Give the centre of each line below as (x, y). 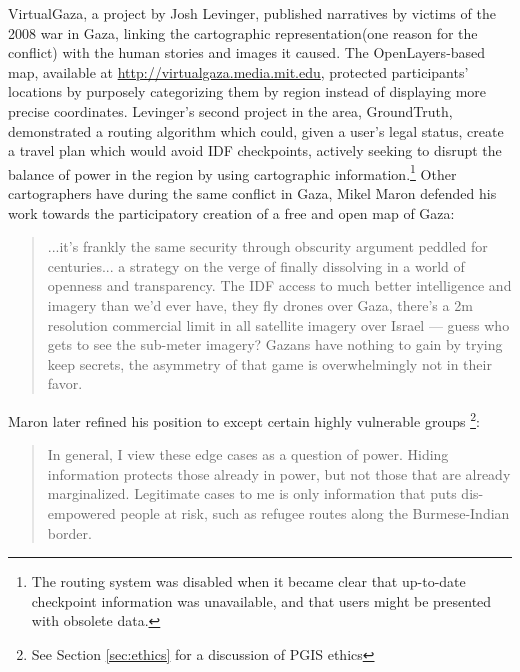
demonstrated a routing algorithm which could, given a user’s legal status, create (256, 130)
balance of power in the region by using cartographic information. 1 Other (232, 172)
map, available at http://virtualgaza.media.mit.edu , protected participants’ (238, 71)
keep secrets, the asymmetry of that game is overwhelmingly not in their (269, 363)
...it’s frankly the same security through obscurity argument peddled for (267, 246)
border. (69, 532)
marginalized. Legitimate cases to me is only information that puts (252, 493)
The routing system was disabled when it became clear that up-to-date (248, 581)
